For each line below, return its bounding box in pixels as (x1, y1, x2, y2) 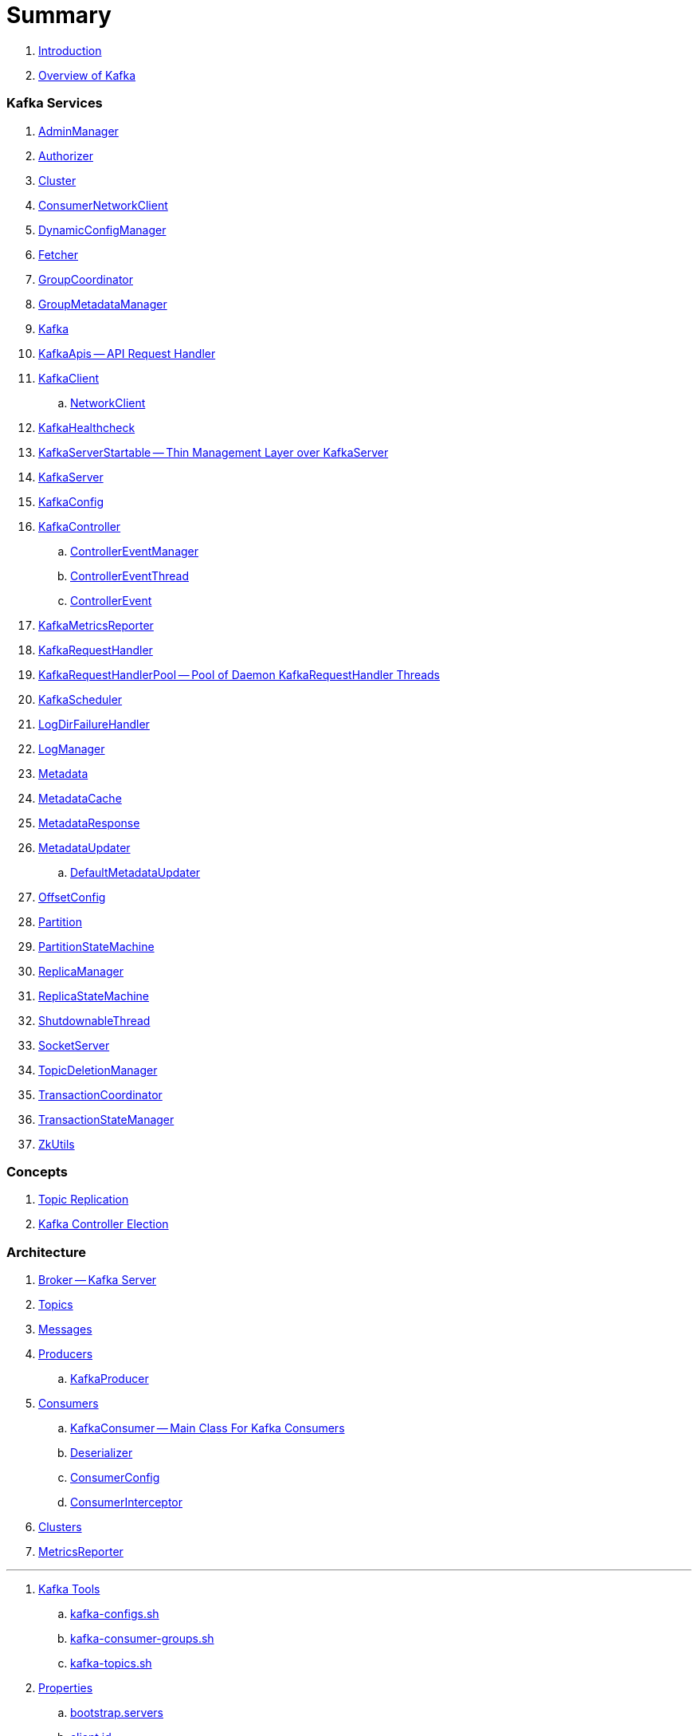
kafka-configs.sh (70, 1607, 159, 1620)
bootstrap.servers (70, 1706, 163, 1719)
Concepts (6, 1163, 69, 1180)
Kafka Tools (38, 1582, 100, 1596)
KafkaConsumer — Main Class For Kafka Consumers (70, 1421, 345, 1435)
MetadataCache (38, 791, 122, 805)
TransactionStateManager (38, 1112, 174, 1126)
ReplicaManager (38, 964, 124, 978)
